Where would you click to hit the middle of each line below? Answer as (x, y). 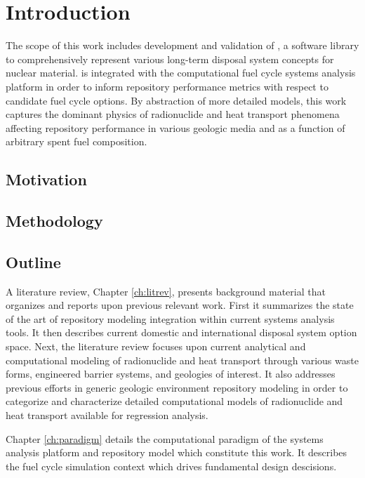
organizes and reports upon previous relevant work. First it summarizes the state (180, 305)
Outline (33, 261)
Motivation (46, 179)
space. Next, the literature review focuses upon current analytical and (156, 346)
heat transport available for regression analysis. (107, 414)
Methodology (54, 221)
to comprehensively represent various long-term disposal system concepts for (170, 59)
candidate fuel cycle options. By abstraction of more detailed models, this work (176, 100)
